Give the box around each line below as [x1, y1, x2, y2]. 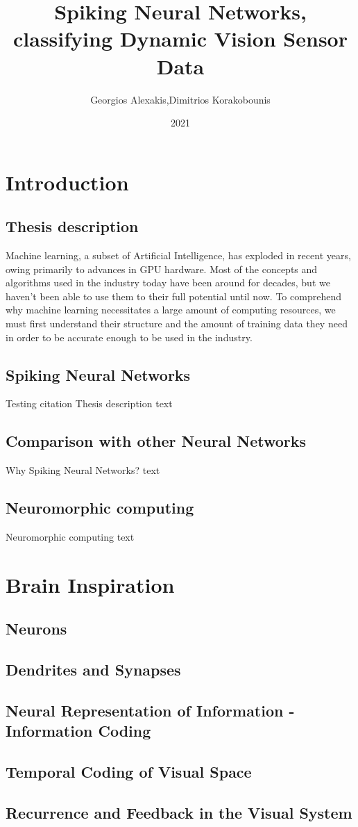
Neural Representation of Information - [6, 699, 295, 721]
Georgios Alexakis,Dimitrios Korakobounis [90, 92, 271, 106]
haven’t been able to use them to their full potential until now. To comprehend [6, 288, 341, 303]
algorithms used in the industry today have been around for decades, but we [6, 275, 330, 290]
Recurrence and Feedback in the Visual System [6, 801, 352, 823]
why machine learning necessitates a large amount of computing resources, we [6, 302, 336, 317]
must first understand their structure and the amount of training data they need [6, 316, 348, 331]
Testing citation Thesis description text [6, 396, 173, 411]
